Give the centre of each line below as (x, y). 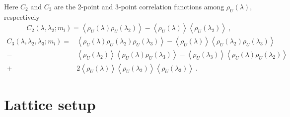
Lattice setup (50, 104)
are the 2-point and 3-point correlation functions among (139, 6)
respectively (22, 17)
